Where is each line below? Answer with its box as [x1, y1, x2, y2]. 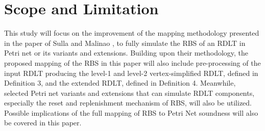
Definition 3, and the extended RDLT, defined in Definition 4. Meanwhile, [4, 77, 236, 88]
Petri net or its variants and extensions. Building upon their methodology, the [4, 47, 249, 58]
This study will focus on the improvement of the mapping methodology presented [4, 28, 259, 38]
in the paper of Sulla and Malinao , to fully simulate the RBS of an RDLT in [4, 37, 246, 48]
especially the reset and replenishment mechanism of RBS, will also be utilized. [4, 97, 252, 108]
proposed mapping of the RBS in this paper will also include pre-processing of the [4, 57, 261, 68]
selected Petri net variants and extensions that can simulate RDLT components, [4, 87, 255, 98]
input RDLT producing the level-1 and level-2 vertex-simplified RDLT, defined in [4, 67, 258, 78]
